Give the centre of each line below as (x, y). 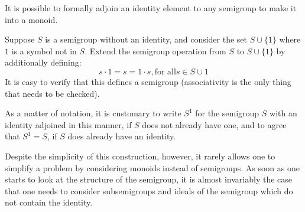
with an (283, 113)
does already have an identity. (122, 136)
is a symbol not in (44, 50)
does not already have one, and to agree (214, 124)
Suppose (20, 39)
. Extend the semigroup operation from (155, 50)
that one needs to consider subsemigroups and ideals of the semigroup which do (149, 190)
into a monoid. (31, 19)
